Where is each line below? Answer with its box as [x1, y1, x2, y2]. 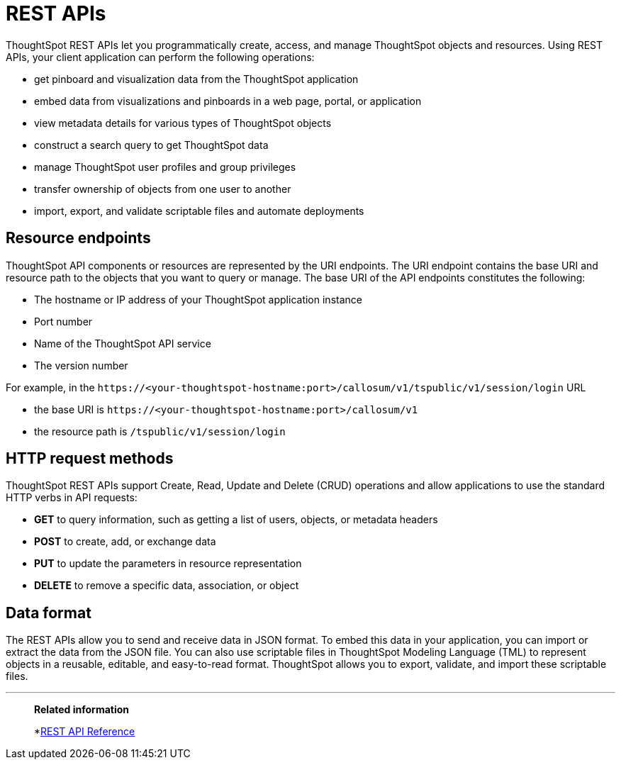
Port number [34, 315, 93, 328]
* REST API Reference [34, 725, 135, 738]
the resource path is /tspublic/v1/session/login [34, 425, 286, 437]
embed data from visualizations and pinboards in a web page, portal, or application [34, 94, 422, 107]
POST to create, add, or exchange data [34, 535, 216, 548]
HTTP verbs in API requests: [6, 491, 138, 504]
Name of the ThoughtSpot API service [34, 337, 211, 350]
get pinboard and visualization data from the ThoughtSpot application [34, 72, 359, 85]
